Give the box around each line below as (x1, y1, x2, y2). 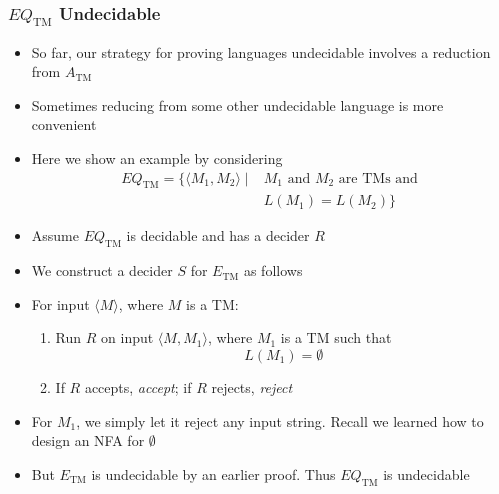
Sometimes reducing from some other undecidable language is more (31, 94, 444, 115)
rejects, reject (211, 376, 293, 397)
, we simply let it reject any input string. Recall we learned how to (76, 410, 484, 431)
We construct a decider (31, 260, 173, 281)
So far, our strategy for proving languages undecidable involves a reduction (31, 41, 491, 62)
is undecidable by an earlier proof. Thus (91, 463, 336, 484)
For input (31, 293, 90, 314)
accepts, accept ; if (84, 376, 192, 397)
